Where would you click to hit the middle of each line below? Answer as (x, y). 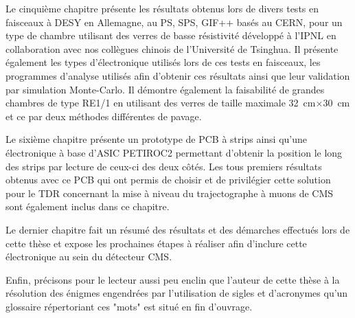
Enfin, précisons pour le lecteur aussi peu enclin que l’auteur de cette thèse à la (173, 279)
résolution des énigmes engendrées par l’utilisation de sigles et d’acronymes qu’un (177, 293)
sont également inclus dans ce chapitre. (88, 206)
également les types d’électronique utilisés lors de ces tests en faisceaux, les (163, 62)
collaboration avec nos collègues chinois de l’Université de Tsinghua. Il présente (172, 48)
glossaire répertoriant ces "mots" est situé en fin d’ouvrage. (129, 306)
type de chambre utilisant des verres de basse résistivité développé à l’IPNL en (171, 35)
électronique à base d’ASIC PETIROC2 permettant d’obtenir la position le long (174, 152)
